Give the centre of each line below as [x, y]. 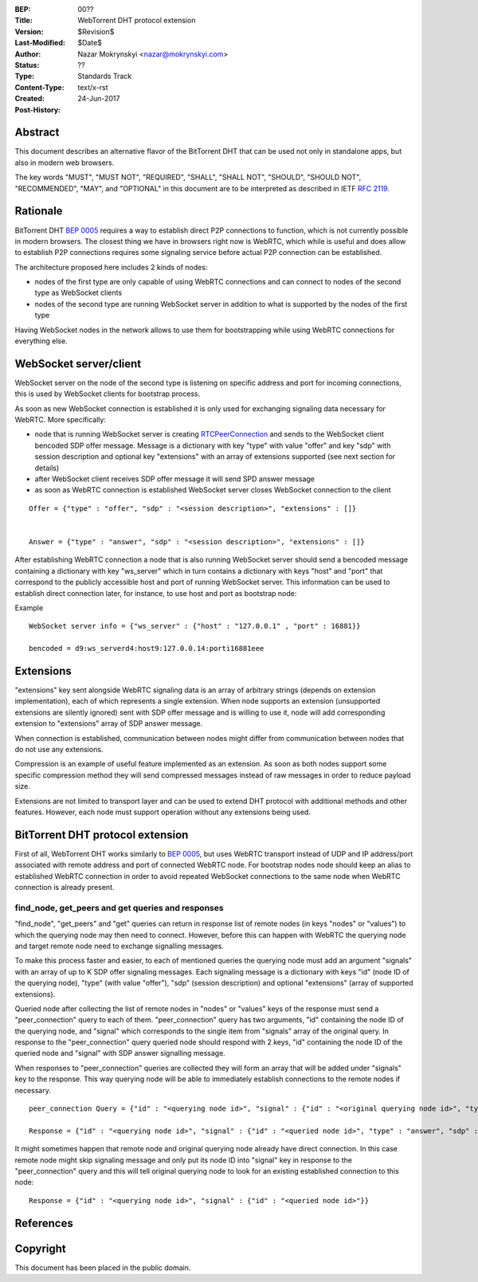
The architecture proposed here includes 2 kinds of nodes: [111, 267]
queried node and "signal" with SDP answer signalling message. [120, 1053]
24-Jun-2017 [99, 99]
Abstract [37, 133]
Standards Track [105, 76]
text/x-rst [93, 87]
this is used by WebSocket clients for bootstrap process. [108, 394]
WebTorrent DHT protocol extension [137, 21]
